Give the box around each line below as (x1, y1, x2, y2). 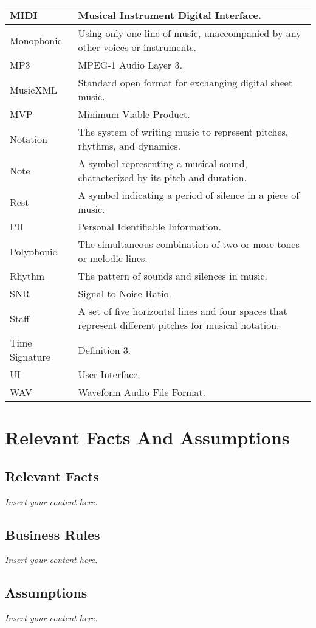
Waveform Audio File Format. (78, 385, 206, 399)
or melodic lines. (78, 251, 148, 265)
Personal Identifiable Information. (78, 219, 221, 233)
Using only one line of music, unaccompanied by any (78, 26, 301, 40)
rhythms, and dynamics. (78, 139, 181, 153)
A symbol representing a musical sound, (78, 156, 248, 170)
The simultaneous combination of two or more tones (78, 237, 300, 251)
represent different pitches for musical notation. (78, 318, 280, 332)
